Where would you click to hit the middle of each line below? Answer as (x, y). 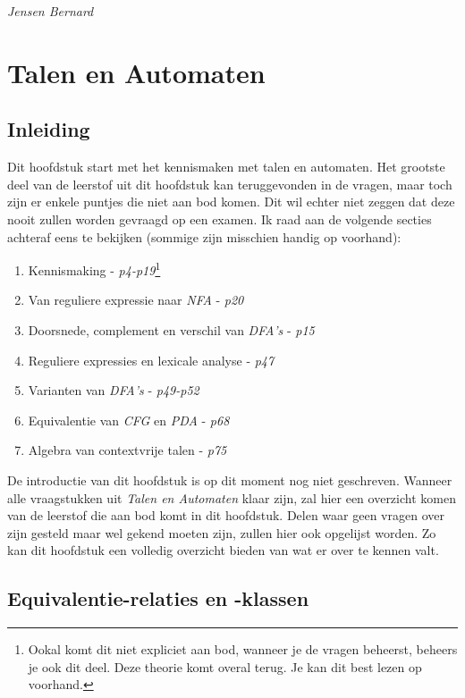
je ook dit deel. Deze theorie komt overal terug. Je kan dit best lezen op (225, 666)
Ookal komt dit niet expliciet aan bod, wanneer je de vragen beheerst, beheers (243, 649)
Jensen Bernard (51, 11)
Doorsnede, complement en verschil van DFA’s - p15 (171, 329)
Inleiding (49, 129)
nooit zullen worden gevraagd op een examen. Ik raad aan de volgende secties (220, 219)
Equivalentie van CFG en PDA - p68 (129, 420)
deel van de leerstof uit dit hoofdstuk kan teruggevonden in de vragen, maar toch (230, 184)
